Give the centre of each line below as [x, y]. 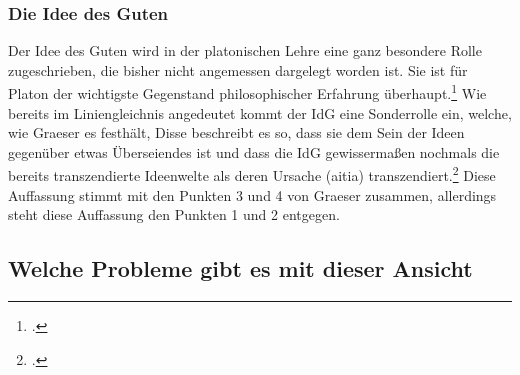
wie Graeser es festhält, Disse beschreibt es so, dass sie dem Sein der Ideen [236, 132]
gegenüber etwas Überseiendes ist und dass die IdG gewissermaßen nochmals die [254, 151]
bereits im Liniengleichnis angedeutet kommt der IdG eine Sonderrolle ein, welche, [260, 112]
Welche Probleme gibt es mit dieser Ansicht [240, 268]
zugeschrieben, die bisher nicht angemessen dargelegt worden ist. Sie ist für [238, 69]
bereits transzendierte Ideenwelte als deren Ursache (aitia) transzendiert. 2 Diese [252, 174]
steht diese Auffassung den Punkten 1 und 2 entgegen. [174, 214]
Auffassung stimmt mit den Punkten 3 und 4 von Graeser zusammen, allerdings [252, 194]
